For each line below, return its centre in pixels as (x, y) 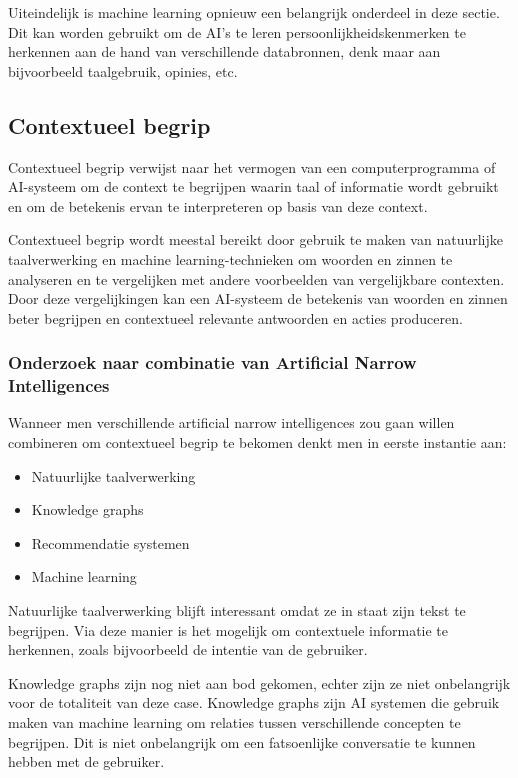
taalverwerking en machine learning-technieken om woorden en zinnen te (230, 258)
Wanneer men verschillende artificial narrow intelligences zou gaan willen (231, 422)
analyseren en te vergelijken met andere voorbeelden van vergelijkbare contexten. (256, 278)
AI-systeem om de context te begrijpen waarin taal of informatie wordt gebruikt (253, 186)
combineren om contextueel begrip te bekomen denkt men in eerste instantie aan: (257, 442)
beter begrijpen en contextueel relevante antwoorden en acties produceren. (235, 317)
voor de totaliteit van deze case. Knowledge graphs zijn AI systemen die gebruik (254, 702)
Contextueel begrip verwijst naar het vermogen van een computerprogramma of (252, 166)
